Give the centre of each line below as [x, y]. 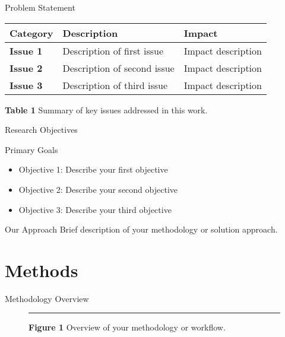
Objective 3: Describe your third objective [95, 209]
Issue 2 [26, 68]
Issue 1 [26, 50]
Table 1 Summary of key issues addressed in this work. [106, 109]
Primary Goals [31, 149]
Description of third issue [115, 85]
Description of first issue [113, 50]
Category [31, 33]
